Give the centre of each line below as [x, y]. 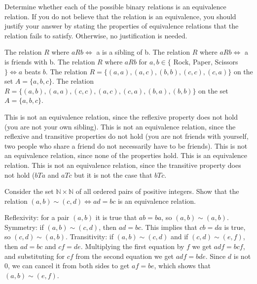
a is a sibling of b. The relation [143, 52]
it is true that [116, 217]
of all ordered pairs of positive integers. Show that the [157, 191]
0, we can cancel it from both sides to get [67, 266]
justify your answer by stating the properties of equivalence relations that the [122, 26]
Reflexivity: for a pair [37, 217]
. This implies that [169, 227]
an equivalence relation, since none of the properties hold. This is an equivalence [126, 155]
